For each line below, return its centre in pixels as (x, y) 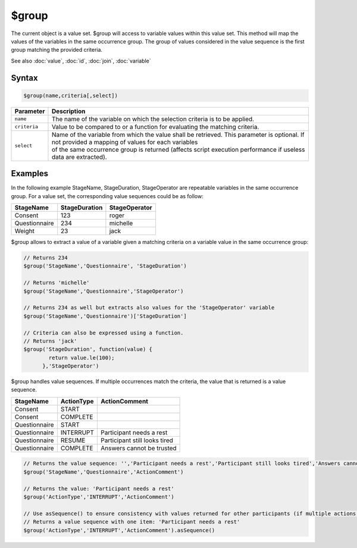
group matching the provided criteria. (57, 50)
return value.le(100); (82, 358)
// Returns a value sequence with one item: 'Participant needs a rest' (132, 522)
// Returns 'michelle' (57, 283)
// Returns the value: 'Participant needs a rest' (99, 488)
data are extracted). (79, 156)
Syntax (24, 78)
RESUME (73, 440)
